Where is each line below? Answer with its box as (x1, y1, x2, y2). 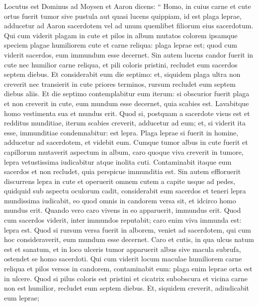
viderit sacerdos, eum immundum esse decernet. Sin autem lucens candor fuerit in (4, 49, 254, 60)
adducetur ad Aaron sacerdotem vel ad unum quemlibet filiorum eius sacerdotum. (4, 20, 254, 31)
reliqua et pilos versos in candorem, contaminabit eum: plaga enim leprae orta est (4, 263, 253, 274)
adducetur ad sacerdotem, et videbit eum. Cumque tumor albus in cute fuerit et (4, 137, 248, 147)
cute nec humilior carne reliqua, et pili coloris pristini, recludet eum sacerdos (4, 59, 238, 69)
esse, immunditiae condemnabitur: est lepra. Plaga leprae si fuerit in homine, (4, 127, 239, 137)
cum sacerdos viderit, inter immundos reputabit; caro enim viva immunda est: (4, 215, 242, 225)
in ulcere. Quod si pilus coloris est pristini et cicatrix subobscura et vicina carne (4, 273, 248, 283)
